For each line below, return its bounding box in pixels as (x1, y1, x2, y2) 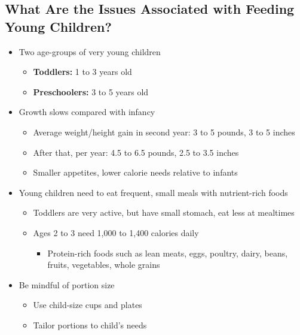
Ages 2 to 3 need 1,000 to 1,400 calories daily (33, 226, 199, 239)
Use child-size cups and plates (33, 298, 142, 311)
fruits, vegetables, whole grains (47, 258, 160, 271)
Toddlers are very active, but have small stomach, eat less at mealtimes (33, 206, 295, 219)
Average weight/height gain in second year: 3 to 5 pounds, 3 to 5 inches (33, 125, 295, 138)
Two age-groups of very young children (19, 45, 161, 58)
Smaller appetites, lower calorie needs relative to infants (33, 166, 238, 179)
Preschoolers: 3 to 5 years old (33, 85, 149, 98)
